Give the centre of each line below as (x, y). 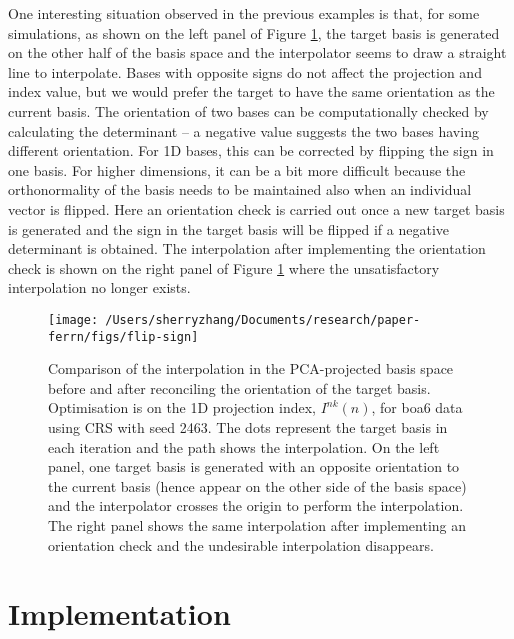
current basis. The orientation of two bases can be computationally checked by (248, 110)
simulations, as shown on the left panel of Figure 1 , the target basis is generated (254, 32)
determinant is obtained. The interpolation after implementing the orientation (247, 248)
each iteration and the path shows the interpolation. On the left (244, 446)
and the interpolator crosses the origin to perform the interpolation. (256, 505)
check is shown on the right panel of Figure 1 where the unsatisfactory (224, 267)
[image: (73, 319)
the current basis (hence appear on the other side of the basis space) (257, 485)
